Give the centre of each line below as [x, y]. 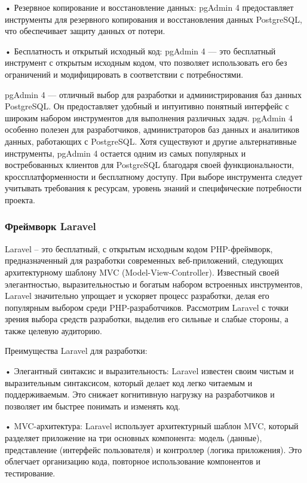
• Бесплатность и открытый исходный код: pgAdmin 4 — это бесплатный [140, 51]
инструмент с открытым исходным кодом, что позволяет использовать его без [146, 62]
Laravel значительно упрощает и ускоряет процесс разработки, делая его [137, 296]
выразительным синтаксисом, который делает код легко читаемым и [129, 382]
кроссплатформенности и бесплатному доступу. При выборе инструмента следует [154, 176]
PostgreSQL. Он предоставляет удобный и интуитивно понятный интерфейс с [147, 106]
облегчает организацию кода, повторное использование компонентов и [133, 461]
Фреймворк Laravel [50, 226]
